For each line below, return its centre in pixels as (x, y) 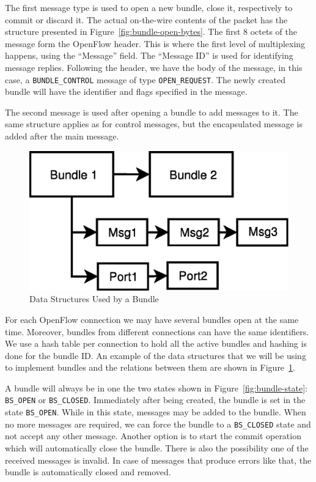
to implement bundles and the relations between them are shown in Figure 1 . (150, 367)
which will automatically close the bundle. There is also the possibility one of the (157, 448)
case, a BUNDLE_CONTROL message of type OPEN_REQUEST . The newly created (145, 79)
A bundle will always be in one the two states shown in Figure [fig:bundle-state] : (156, 387)
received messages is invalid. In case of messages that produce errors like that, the (158, 460)
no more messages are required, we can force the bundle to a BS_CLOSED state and (158, 424)
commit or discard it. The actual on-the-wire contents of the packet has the (146, 19)
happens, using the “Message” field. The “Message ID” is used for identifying (149, 55)
